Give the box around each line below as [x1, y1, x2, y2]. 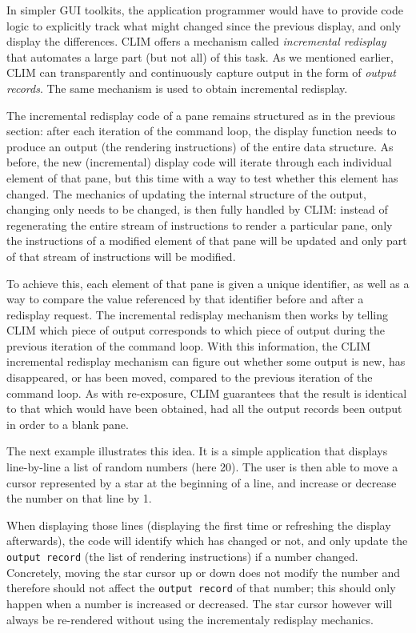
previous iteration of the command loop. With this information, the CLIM [6, 337, 371, 354]
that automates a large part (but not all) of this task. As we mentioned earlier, [6, 48, 394, 65]
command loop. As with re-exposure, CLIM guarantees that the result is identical [6, 384, 407, 401]
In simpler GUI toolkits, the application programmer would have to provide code [6, 2, 403, 18]
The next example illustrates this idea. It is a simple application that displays [6, 443, 388, 459]
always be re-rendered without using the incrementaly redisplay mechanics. [6, 611, 374, 627]
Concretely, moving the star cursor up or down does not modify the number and [6, 563, 401, 580]
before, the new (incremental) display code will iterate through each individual [6, 154, 392, 170]
